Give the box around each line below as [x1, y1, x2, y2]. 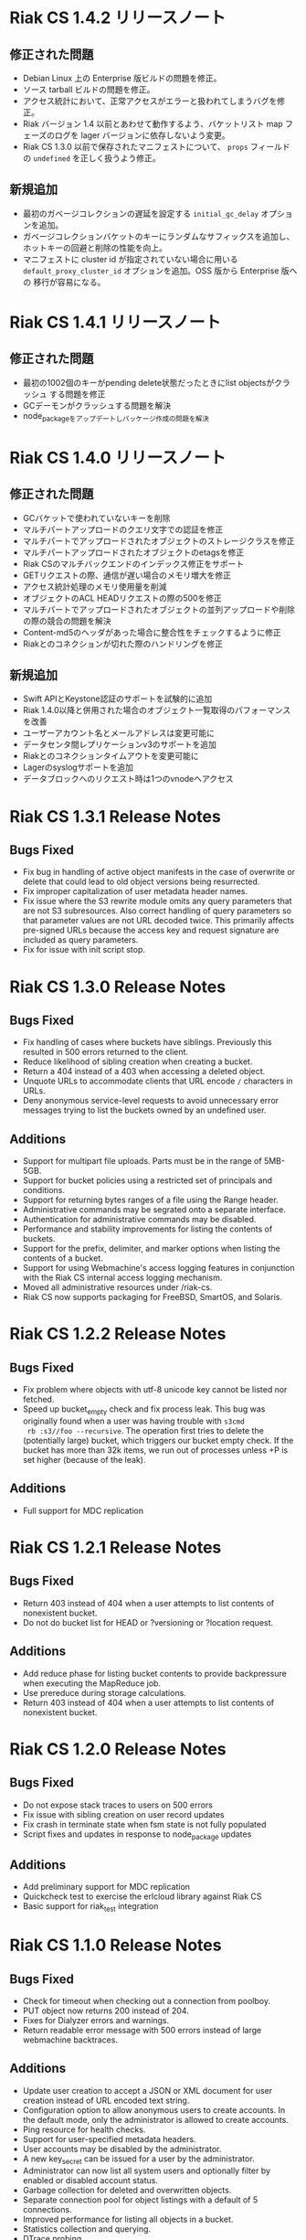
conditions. [22, 1185, 66, 1196]
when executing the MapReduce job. [22, 1678, 162, 1689]
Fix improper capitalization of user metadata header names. [22, 886, 248, 897]
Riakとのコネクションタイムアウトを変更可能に [22, 751, 199, 762]
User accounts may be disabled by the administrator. [22, 2143, 222, 2154]
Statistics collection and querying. [22, 2223, 152, 2235]
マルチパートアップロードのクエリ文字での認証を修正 [22, 524, 224, 535]
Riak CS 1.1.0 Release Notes [9, 1935, 222, 1956]
